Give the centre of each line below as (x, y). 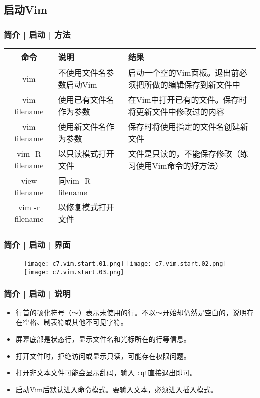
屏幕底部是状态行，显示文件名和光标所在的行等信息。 (103, 339)
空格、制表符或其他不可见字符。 (75, 322)
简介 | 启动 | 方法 (37, 34)
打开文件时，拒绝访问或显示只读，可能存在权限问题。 (103, 356)
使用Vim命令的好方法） (180, 165)
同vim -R (74, 180)
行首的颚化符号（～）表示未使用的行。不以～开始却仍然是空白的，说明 (131, 312)
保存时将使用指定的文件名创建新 (188, 126)
